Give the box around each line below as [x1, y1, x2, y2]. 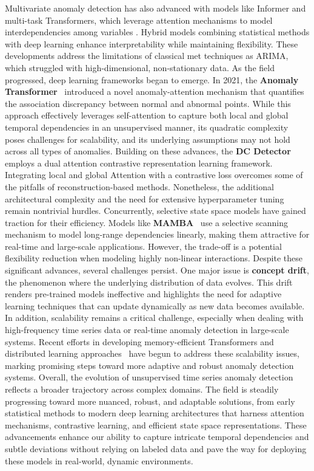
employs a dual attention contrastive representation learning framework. [5, 156, 273, 169]
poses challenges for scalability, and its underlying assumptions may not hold [5, 132, 290, 145]
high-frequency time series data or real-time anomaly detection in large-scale [5, 323, 289, 336]
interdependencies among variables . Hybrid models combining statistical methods [5, 26, 310, 38]
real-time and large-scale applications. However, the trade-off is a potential [5, 239, 282, 252]
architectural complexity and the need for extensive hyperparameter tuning [5, 192, 284, 205]
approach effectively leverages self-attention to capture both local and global [5, 109, 289, 122]
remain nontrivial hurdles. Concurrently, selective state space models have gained [5, 204, 306, 217]
